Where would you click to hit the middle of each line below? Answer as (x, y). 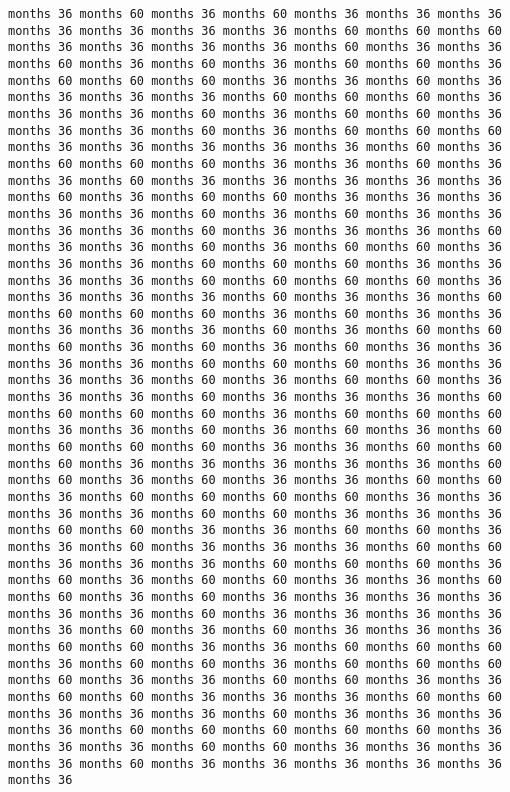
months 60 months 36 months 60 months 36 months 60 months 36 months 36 (255, 347)
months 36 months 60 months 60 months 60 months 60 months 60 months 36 (255, 730)
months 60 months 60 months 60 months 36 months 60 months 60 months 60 (255, 413)
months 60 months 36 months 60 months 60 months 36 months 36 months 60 (255, 580)
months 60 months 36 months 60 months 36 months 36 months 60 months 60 (255, 480)
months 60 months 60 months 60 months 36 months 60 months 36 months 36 (255, 313)
